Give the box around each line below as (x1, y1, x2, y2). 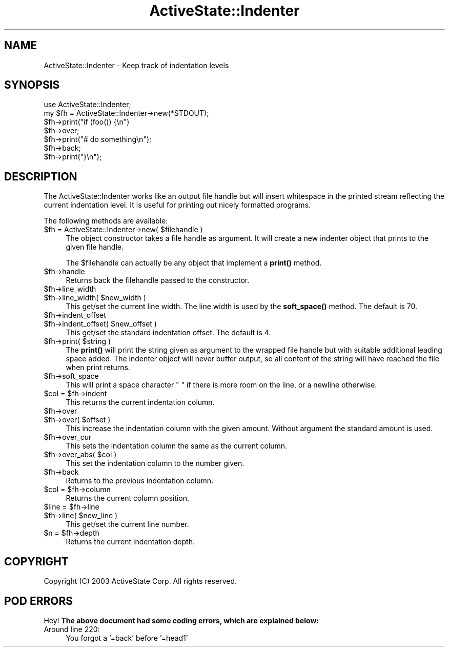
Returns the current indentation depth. (66, 537, 195, 546)
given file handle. (66, 242, 124, 252)
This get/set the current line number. (66, 520, 189, 529)
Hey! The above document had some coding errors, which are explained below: (44, 616, 319, 625)
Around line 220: (44, 624, 100, 634)
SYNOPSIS (4, 78, 60, 92)
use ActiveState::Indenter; (44, 100, 131, 109)
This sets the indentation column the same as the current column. (66, 441, 288, 451)
